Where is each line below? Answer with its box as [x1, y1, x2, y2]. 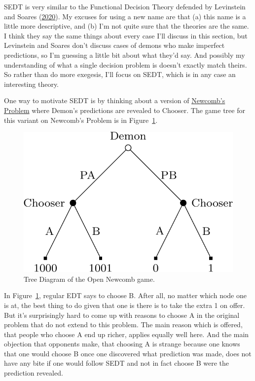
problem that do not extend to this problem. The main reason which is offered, [4, 319, 243, 330]
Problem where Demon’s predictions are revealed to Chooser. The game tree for [4, 105, 245, 115]
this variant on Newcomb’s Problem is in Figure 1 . [4, 114, 158, 125]
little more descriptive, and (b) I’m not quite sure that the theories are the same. [4, 21, 249, 31]
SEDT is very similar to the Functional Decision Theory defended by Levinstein [4, 1, 246, 11]
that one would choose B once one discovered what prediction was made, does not [4, 348, 252, 358]
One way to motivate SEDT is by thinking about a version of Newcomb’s [4, 95, 225, 106]
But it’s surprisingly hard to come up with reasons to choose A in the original [4, 309, 240, 320]
